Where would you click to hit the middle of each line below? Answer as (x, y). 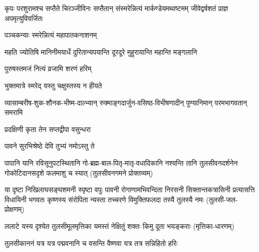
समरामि (14, 112)
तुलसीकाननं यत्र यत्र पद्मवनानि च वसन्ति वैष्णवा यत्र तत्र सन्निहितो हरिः (91, 243)
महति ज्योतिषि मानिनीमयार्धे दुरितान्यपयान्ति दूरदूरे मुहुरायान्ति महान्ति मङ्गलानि (101, 51)
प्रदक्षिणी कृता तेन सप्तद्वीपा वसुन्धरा (48, 129)
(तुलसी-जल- (222, 199)
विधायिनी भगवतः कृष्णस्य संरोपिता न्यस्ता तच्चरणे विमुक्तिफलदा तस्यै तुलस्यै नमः (104, 199)
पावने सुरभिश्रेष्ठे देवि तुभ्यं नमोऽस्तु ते (50, 146)
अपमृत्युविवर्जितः (24, 18)
